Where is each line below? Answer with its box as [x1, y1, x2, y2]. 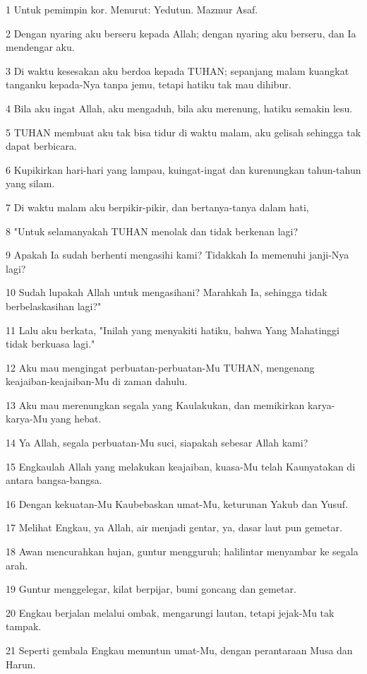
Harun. [6, 656, 36, 671]
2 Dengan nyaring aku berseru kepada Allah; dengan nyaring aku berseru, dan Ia [6, 25, 356, 40]
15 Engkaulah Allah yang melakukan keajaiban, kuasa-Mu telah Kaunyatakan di [6, 459, 356, 473]
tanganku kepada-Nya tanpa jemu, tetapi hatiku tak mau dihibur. [6, 77, 291, 92]
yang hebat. [50, 411, 102, 426]
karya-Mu [6, 411, 48, 426]
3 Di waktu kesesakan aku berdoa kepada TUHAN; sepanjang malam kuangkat [6, 63, 349, 78]
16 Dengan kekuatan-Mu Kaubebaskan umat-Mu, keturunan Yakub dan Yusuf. [6, 496, 349, 511]
